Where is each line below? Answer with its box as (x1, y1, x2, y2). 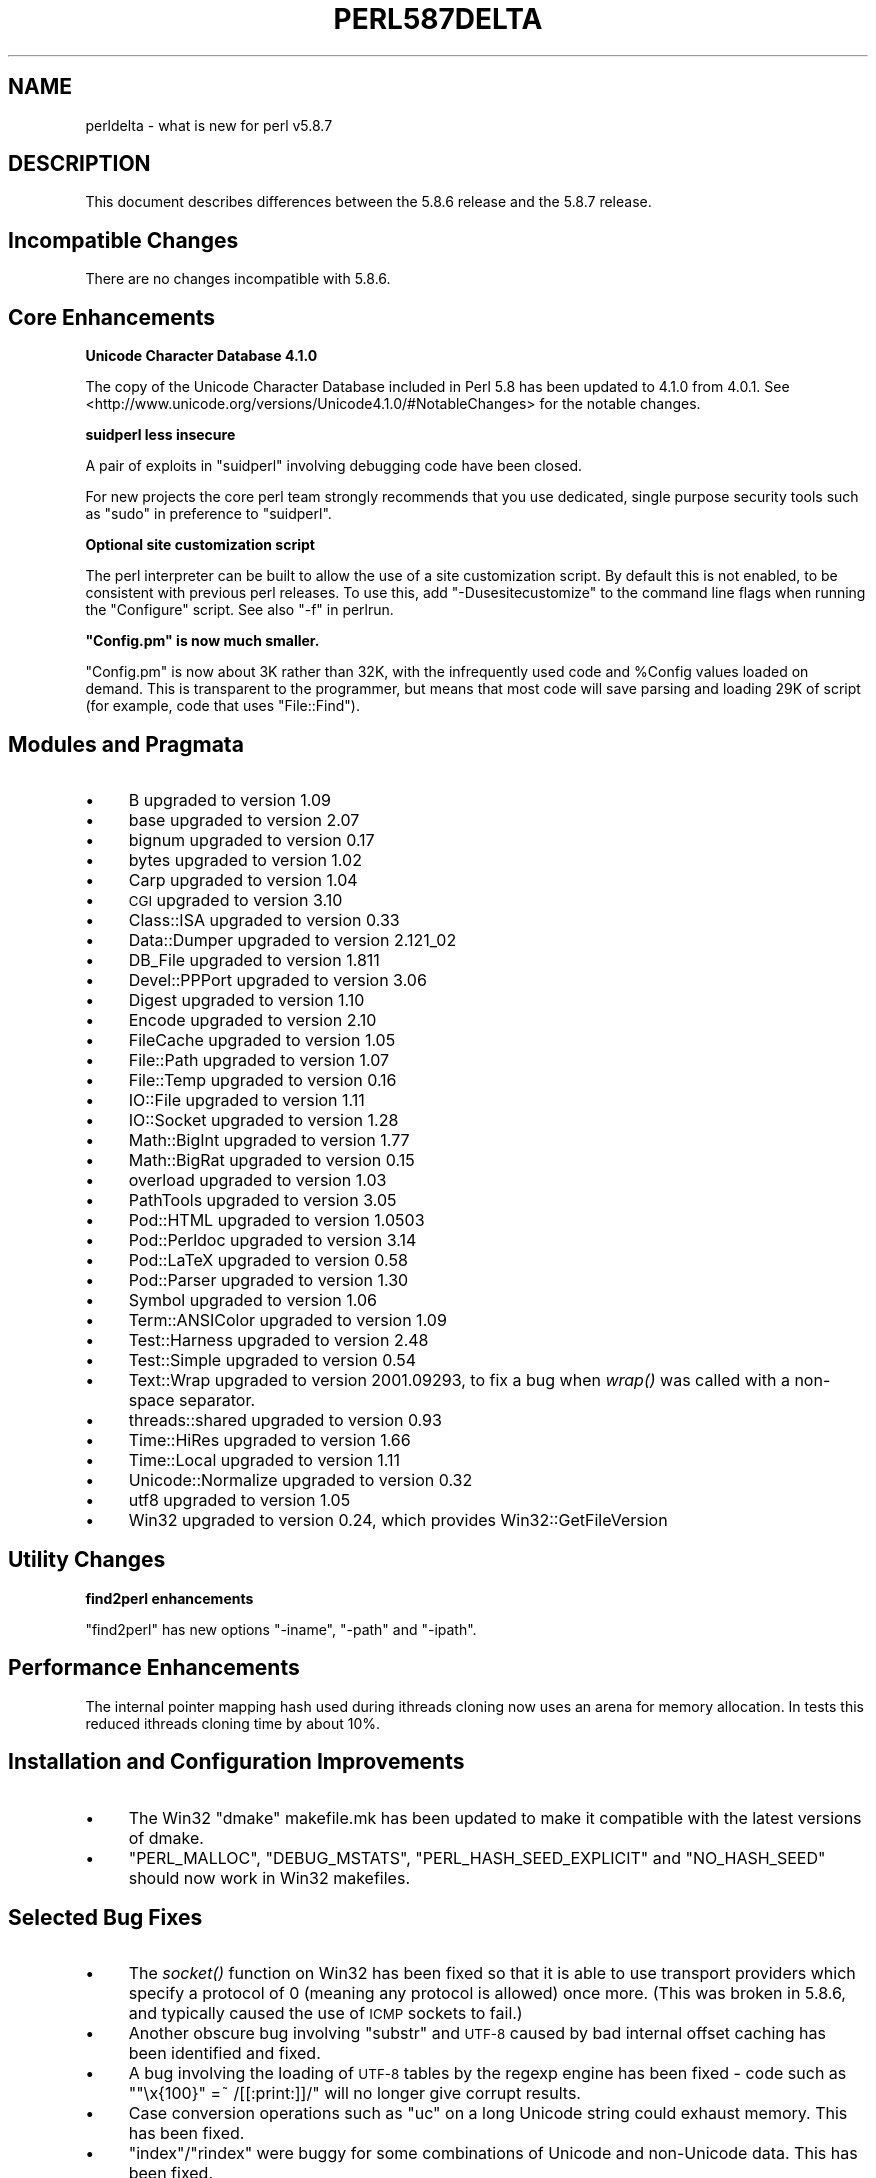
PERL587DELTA (333, 2, 543, 36)
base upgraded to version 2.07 (128, 809, 360, 830)
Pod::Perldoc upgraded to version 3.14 (128, 1229, 417, 1250)
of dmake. (128, 1827, 204, 1848)
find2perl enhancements (85, 1589, 254, 1607)
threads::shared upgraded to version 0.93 (128, 1409, 442, 1430)
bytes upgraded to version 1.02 (128, 849, 362, 870)
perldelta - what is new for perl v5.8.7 (85, 116, 333, 134)
